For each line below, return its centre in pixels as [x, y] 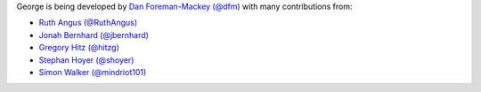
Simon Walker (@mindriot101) [93, 72]
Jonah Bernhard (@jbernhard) [94, 34]
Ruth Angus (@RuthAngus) [88, 23]
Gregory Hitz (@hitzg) [79, 48]
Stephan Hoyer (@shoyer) [86, 60]
